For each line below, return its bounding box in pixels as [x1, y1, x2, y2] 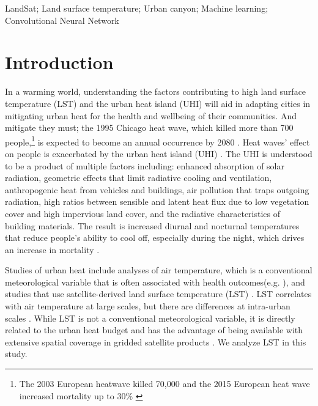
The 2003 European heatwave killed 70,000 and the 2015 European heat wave [19, 377, 310, 390]
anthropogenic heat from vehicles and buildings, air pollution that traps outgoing [5, 183, 309, 196]
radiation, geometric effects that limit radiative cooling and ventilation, [5, 171, 272, 184]
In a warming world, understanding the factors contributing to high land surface [5, 85, 306, 98]
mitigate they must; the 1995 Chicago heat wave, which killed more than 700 [5, 121, 294, 134]
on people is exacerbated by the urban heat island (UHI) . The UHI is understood [5, 147, 312, 160]
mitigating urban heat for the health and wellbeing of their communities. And [5, 109, 297, 122]
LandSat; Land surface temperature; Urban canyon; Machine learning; [5, 2, 268, 14]
